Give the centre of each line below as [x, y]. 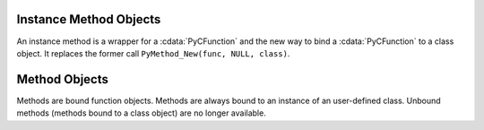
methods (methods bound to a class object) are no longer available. [141, 113]
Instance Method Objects [89, 19]
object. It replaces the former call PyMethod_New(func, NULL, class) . [153, 53]
